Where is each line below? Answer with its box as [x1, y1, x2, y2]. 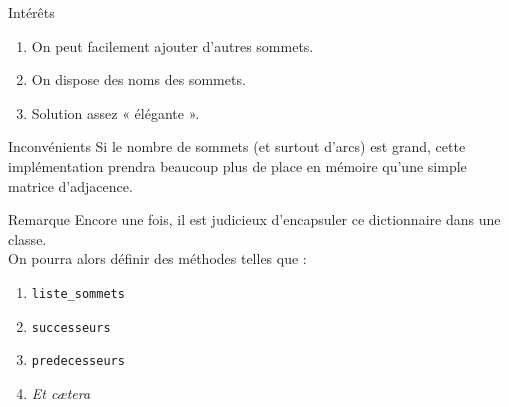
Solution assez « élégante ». [31, 102, 200, 123]
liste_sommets [31, 286, 125, 301]
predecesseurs [31, 354, 125, 369]
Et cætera [31, 382, 91, 403]
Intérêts [8, 2, 55, 22]
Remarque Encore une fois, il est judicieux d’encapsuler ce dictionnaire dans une [8, 209, 501, 230]
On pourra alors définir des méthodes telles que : [8, 248, 307, 269]
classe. [8, 228, 47, 249]
